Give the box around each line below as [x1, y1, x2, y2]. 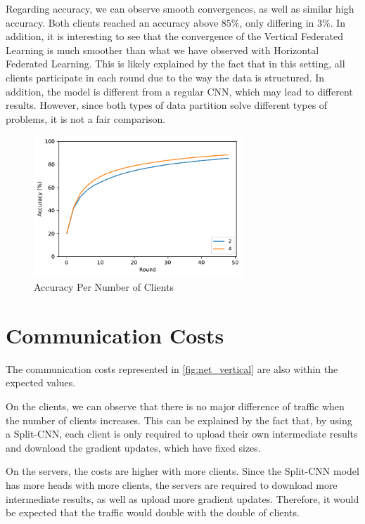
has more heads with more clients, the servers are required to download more [6, 477, 338, 492]
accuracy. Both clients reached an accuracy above [6, 15, 219, 30]
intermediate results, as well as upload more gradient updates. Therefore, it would [6, 491, 359, 506]
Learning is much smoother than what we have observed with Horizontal [6, 42, 319, 57]
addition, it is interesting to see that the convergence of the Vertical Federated [6, 29, 344, 44]
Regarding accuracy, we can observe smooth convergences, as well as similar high [6, 1, 354, 15]
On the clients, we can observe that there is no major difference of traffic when [6, 398, 345, 413]
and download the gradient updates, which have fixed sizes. [6, 440, 261, 454]
